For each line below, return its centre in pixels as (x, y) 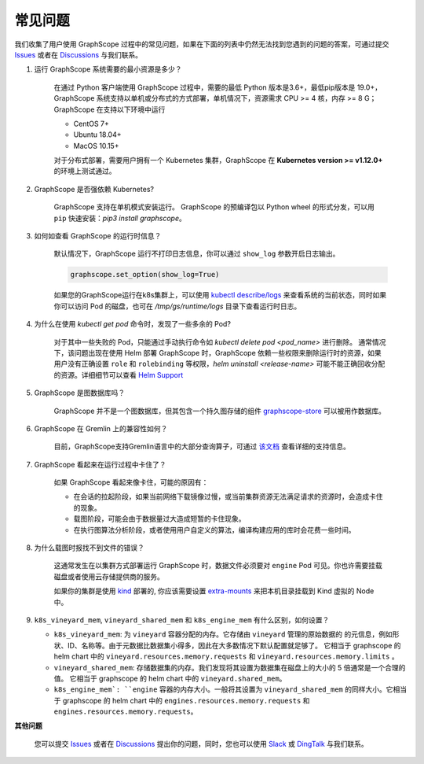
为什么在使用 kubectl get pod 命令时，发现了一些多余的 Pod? (133, 324)
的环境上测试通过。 (85, 171)
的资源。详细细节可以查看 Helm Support (119, 375)
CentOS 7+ (91, 124)
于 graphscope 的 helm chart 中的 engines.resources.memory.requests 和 (182, 700)
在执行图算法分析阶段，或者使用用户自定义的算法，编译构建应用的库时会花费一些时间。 (214, 530)
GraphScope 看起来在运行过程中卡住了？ (100, 464)
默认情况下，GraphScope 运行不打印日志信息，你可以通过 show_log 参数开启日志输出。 (197, 254)
